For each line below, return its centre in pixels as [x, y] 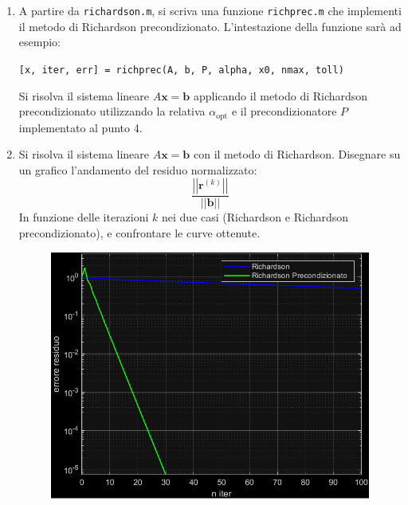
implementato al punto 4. [80, 127]
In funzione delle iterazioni [84, 217]
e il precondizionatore [284, 111]
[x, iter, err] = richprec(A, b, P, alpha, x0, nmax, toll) [181, 70]
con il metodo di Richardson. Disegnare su [297, 154]
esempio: [39, 42]
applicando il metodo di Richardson [280, 95]
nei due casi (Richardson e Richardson [255, 217]
